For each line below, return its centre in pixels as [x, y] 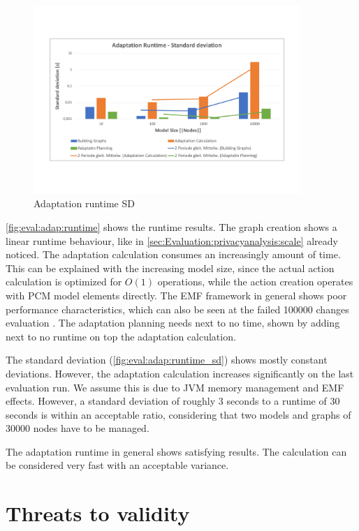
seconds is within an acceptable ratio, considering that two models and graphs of [178, 414]
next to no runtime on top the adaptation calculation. [121, 336]
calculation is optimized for [64, 282]
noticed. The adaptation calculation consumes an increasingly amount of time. [173, 254]
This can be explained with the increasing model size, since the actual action [170, 268]
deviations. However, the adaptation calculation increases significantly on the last [180, 373]
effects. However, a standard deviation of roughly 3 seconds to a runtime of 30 [173, 401]
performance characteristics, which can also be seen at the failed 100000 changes [177, 309]
